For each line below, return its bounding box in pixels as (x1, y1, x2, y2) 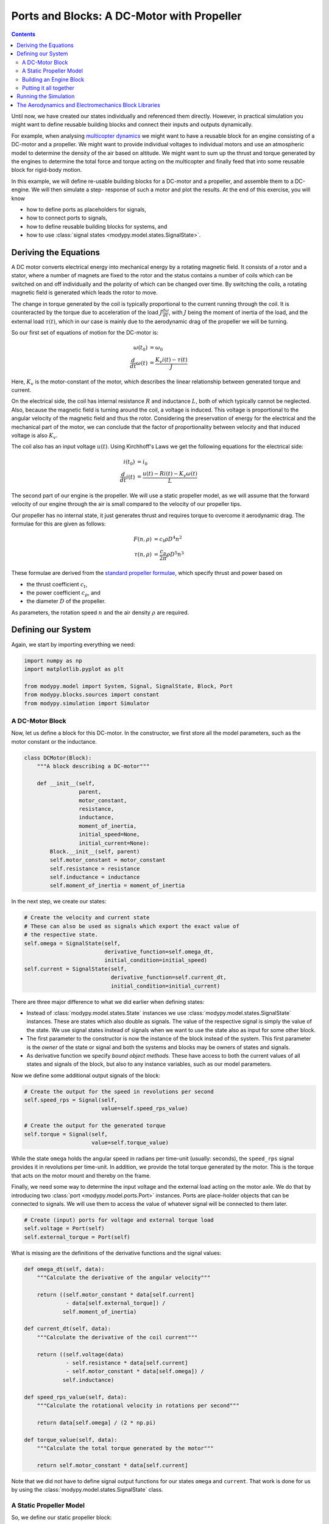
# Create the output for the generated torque (24, 1122, 166, 1129)
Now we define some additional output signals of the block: (11, 1072, 161, 1079)
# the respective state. (24, 931, 99, 938)
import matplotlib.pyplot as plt (24, 665, 124, 672)
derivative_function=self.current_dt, (110, 974, 227, 981)
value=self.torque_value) (91, 1139, 169, 1146)
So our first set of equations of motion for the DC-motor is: (11, 329, 158, 336)
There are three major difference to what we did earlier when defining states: (11, 998, 205, 1005)
